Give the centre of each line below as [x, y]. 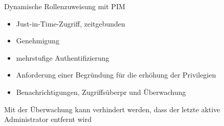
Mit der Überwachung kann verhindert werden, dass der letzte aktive [112, 109]
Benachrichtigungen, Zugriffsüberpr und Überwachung [101, 92]
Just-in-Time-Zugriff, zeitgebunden [71, 23]
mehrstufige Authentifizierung [63, 57]
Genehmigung [38, 41]
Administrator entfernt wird [48, 119]
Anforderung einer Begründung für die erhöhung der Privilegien [116, 75]
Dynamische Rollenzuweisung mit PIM [65, 6]
